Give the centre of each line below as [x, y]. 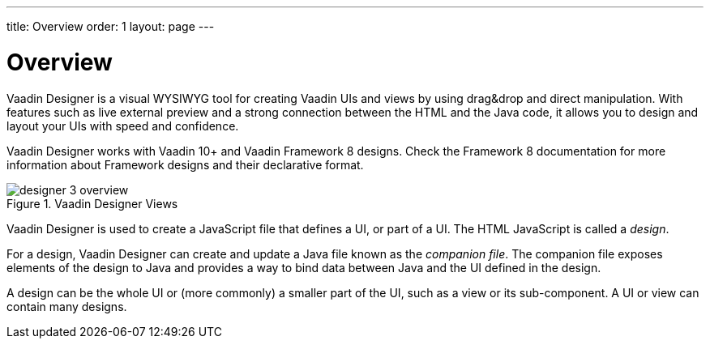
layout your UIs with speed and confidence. [123, 126]
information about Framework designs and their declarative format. [185, 164]
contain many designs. [67, 306]
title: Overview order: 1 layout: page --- [111, 26]
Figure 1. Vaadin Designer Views [92, 203]
